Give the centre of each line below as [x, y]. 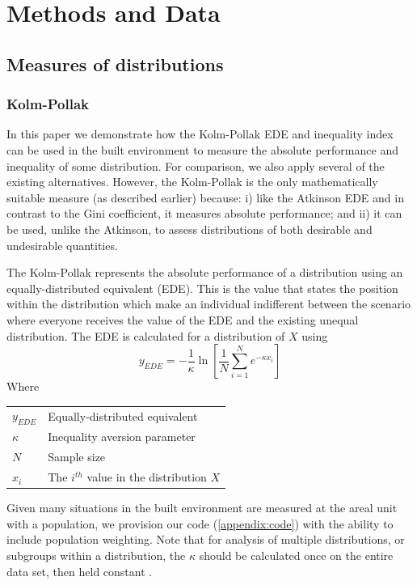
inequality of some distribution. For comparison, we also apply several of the [196, 165]
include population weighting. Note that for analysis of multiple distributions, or [206, 539]
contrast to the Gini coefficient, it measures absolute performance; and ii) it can [204, 213]
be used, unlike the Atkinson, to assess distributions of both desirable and [190, 229]
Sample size [77, 457]
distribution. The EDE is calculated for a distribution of [146, 335]
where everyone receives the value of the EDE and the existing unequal [183, 319]
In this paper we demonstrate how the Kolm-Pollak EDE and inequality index [200, 134]
